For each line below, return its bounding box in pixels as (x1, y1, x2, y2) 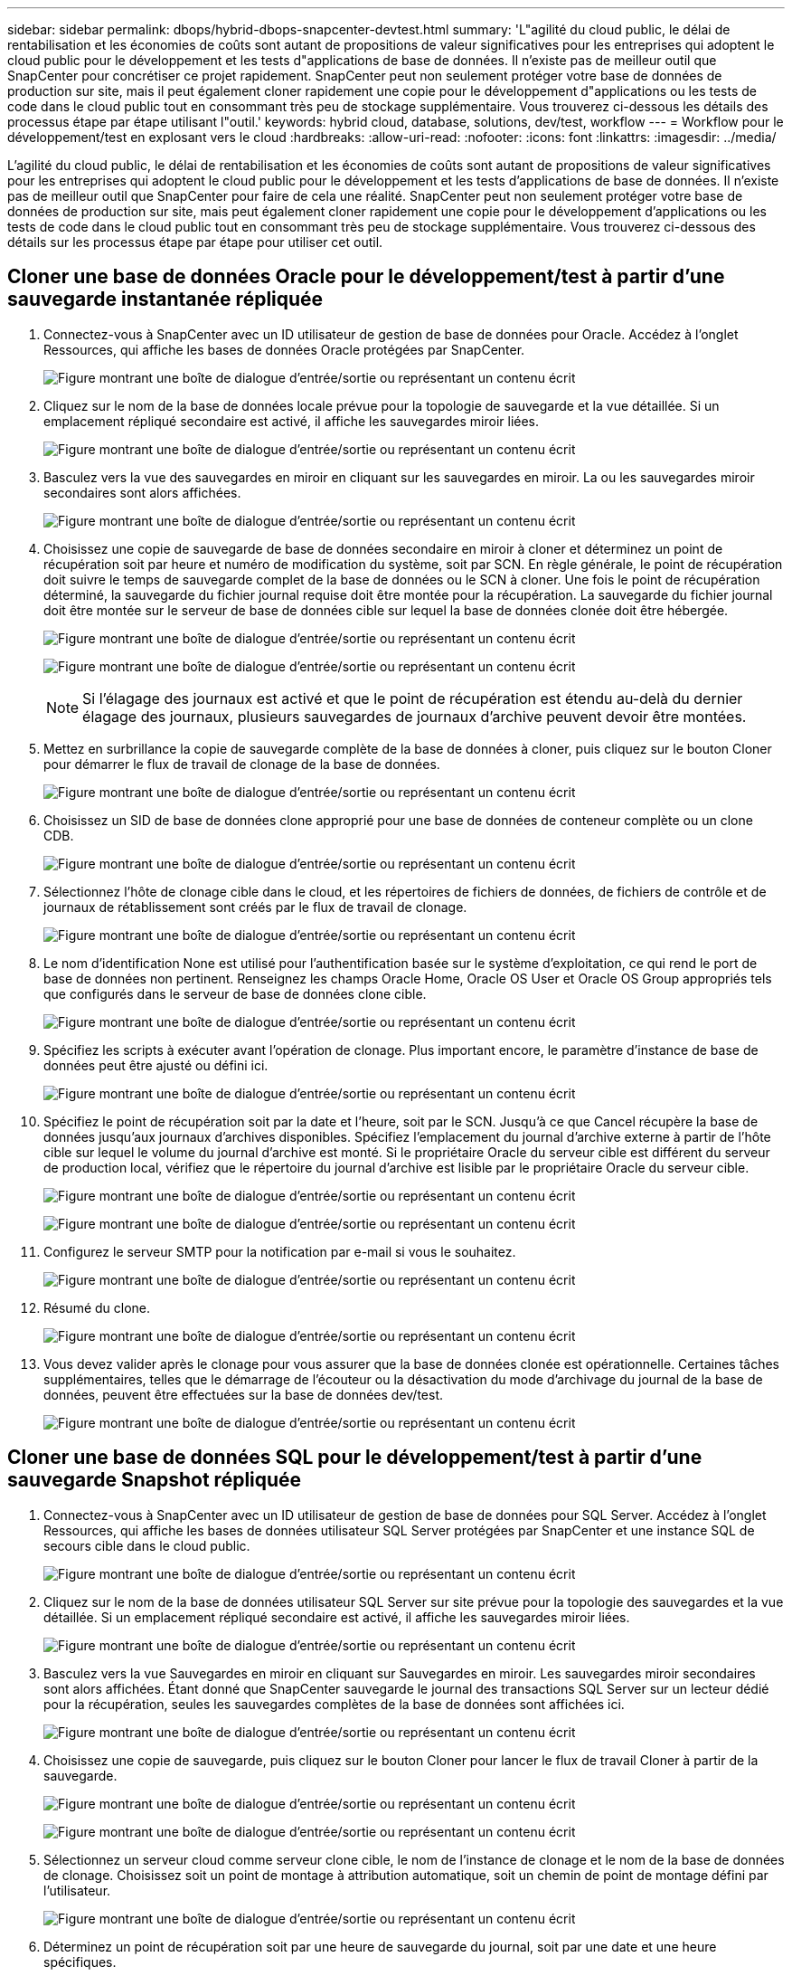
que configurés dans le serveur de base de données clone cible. (43, 985, 427, 1002)
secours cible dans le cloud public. (43, 1537, 250, 1553)
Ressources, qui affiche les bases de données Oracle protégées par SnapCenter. (43, 341, 525, 357)
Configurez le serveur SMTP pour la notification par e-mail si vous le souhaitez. (43, 1243, 516, 1259)
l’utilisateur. (43, 1882, 111, 1898)
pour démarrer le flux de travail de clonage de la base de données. (43, 755, 440, 772)
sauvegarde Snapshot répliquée (7, 1468, 302, 1492)
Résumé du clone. (43, 1299, 151, 1316)
